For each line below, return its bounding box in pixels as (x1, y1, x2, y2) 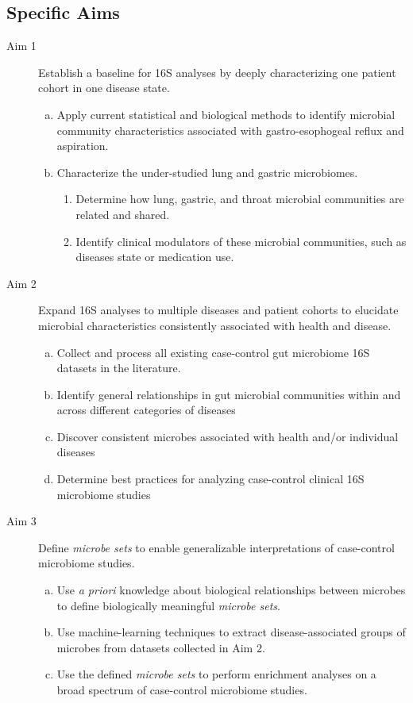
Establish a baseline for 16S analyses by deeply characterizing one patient (38, 63, 396, 80)
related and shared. (75, 206, 170, 222)
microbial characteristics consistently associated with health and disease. (38, 317, 392, 333)
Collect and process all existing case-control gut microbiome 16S (56, 344, 370, 360)
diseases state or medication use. (75, 248, 234, 265)
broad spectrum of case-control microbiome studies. (56, 682, 307, 698)
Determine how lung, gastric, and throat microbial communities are (75, 190, 404, 207)
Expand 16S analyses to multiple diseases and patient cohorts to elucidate (38, 302, 399, 318)
